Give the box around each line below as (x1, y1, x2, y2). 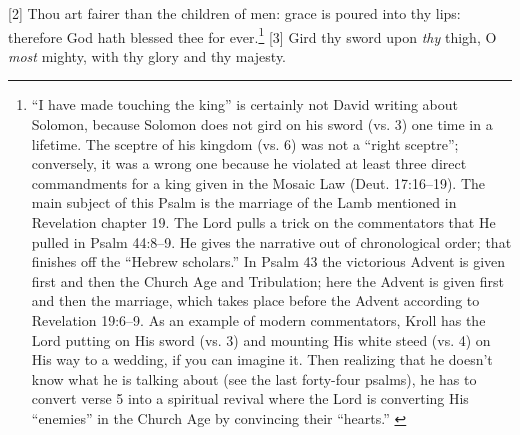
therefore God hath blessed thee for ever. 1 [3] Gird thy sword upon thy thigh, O (8, 23, 497, 47)
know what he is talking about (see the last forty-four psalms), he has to (31, 368, 477, 389)
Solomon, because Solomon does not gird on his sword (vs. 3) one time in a (31, 114, 493, 135)
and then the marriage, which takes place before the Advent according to (31, 290, 480, 311)
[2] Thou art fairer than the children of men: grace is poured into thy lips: (8, 3, 461, 23)
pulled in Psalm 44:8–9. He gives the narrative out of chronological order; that (31, 231, 512, 252)
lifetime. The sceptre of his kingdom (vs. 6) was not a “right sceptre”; (31, 133, 459, 154)
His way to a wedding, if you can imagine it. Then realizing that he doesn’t (31, 349, 493, 370)
